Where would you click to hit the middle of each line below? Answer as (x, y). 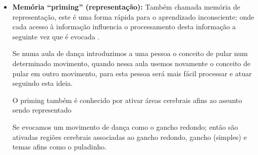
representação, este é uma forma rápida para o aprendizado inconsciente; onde (133, 16)
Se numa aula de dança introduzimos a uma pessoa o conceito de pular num (130, 53)
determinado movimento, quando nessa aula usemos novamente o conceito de (132, 63)
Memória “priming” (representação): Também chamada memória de (126, 7)
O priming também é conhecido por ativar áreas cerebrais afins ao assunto (127, 100)
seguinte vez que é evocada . (56, 36)
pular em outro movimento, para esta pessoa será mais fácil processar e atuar (132, 73)
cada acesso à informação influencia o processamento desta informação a (124, 27)
